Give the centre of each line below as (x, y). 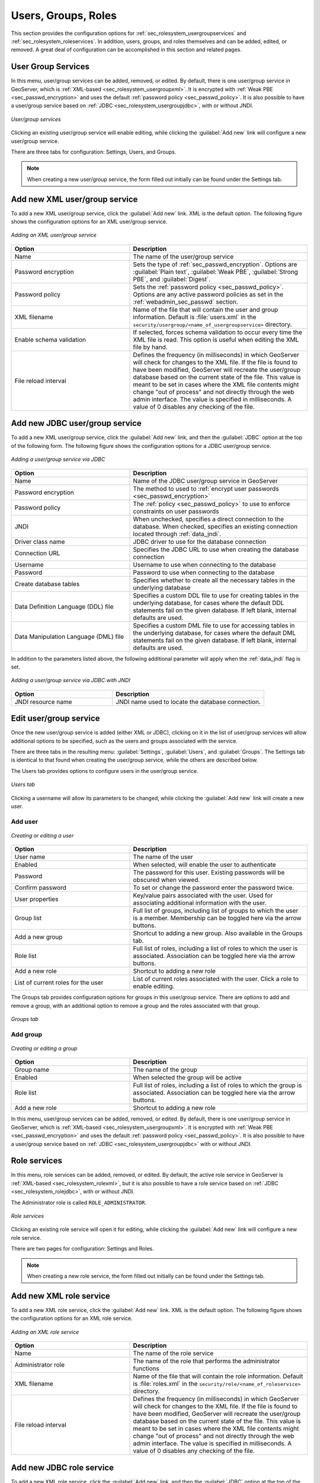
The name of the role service (173, 1354)
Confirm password (40, 888)
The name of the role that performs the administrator (207, 1361)
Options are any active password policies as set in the (208, 294)
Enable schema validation (50, 339)
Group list (28, 918)
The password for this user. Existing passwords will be (209, 873)
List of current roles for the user (59, 983)
